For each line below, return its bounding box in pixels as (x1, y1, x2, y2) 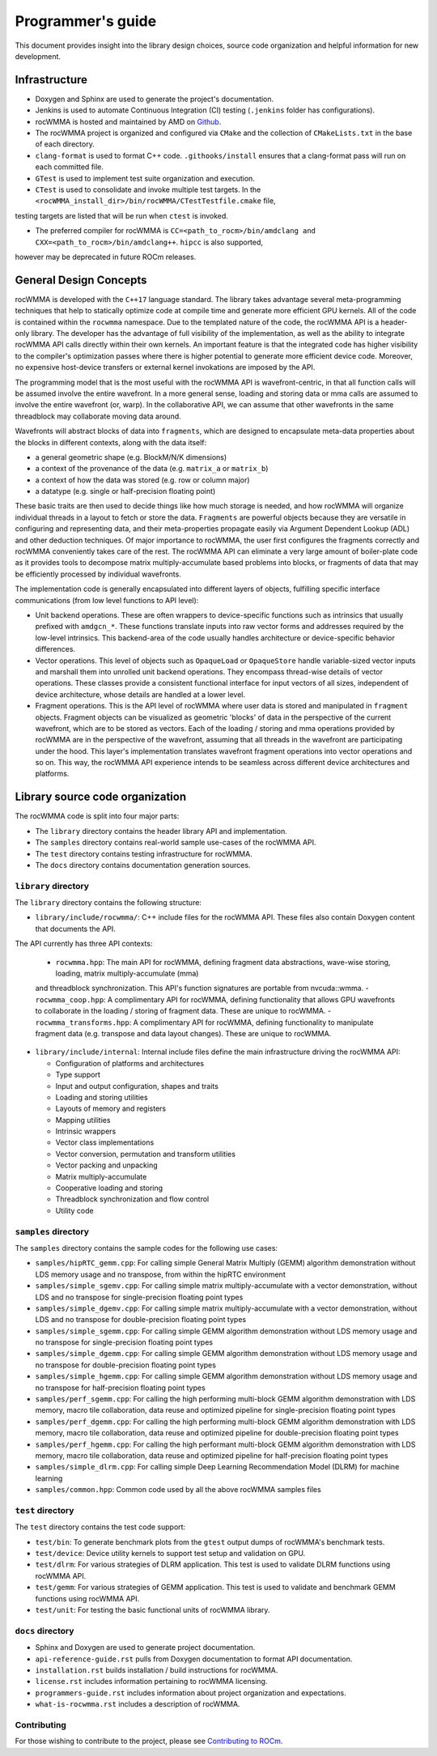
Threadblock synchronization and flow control (55, 1194, 210, 1204)
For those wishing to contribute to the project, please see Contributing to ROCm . (15, 1737, 283, 1746)
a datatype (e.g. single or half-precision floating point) (35, 487, 216, 496)
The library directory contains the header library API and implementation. (35, 826, 287, 835)
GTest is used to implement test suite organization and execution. (35, 173, 255, 183)
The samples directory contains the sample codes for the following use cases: (15, 1243, 278, 1252)
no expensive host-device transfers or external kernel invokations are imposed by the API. (15, 363, 316, 372)
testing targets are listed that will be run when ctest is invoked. (15, 210, 228, 220)
